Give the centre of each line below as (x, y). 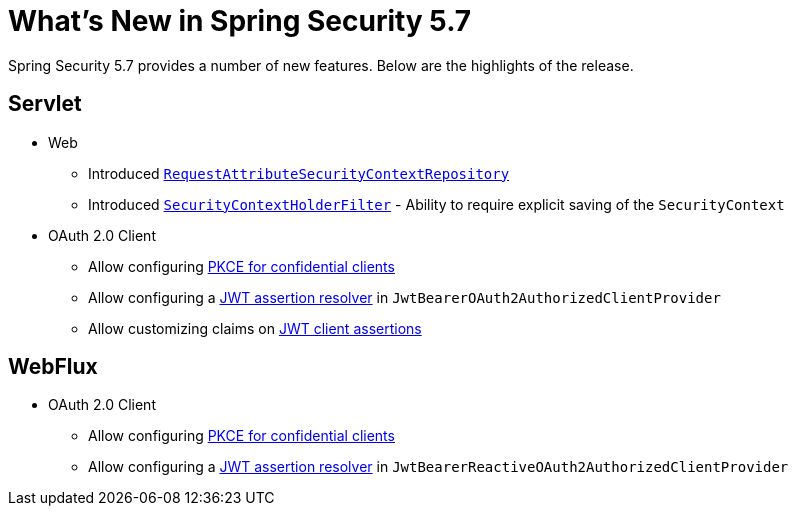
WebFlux (53, 367)
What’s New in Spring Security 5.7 (240, 21)
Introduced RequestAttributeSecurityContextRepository (299, 173)
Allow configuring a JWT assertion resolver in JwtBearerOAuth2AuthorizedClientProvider (404, 297)
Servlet (45, 104)
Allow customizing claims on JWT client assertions (255, 328)
